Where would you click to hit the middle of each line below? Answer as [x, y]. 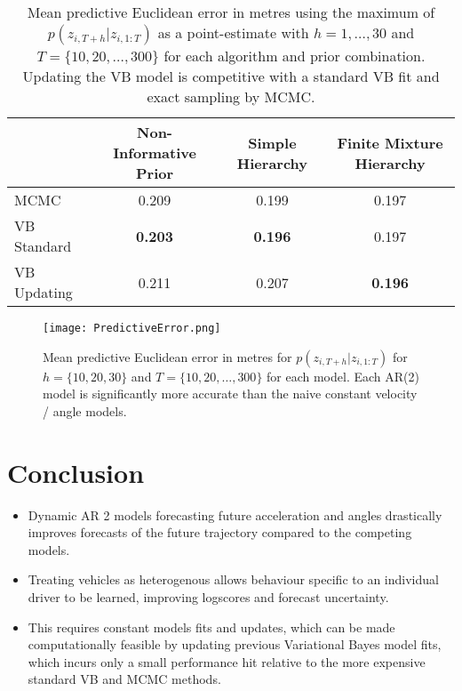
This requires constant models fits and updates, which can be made [211, 627]
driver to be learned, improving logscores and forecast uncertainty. [208, 596]
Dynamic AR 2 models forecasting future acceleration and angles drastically [235, 514]
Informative [155, 153]
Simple [272, 142]
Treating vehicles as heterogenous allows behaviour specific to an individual [233, 579]
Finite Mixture [390, 142]
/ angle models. [85, 410]
